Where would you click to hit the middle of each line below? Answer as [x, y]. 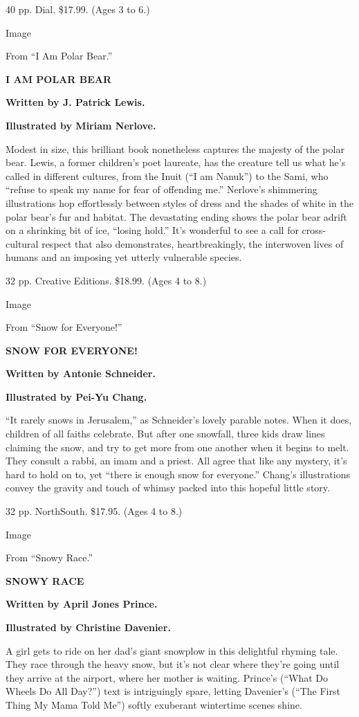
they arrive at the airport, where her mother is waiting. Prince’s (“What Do [167, 677]
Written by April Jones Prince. [82, 604]
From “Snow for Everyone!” [64, 327]
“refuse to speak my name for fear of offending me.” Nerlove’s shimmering [162, 189]
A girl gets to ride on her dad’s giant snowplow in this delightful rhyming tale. [172, 650]
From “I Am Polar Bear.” [59, 56]
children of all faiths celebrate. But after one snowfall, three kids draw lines [165, 434]
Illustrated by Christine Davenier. [88, 627]
